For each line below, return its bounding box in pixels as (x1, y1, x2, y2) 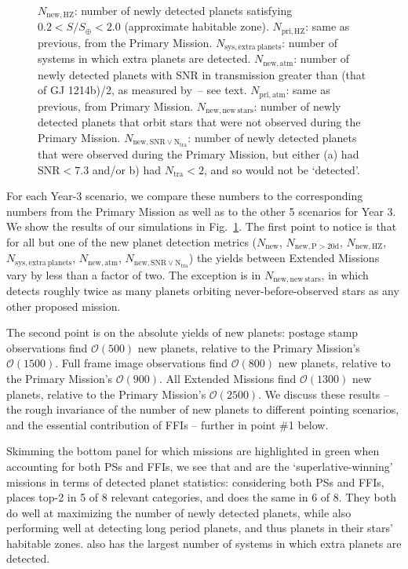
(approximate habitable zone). (124, 18, 269, 35)
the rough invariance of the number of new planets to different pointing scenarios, (6, 401, 399, 418)
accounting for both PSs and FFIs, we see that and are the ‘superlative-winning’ (6, 458, 393, 474)
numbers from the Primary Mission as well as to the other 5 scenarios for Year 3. (6, 202, 396, 219)
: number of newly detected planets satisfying (74, 2, 293, 18)
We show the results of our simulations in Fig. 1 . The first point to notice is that (6, 218, 397, 235)
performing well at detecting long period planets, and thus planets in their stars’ (6, 520, 393, 536)
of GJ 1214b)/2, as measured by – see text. (38, 82, 247, 98)
